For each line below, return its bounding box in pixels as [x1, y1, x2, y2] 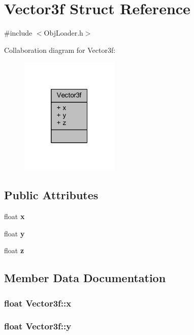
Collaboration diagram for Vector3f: [4, 44, 116, 55]
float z [4, 245, 24, 256]
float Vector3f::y [4, 320, 72, 332]
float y [4, 228, 25, 238]
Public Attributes [4, 187, 99, 203]
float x [4, 211, 25, 222]
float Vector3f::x [4, 296, 72, 309]
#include [4, 27, 33, 38]
